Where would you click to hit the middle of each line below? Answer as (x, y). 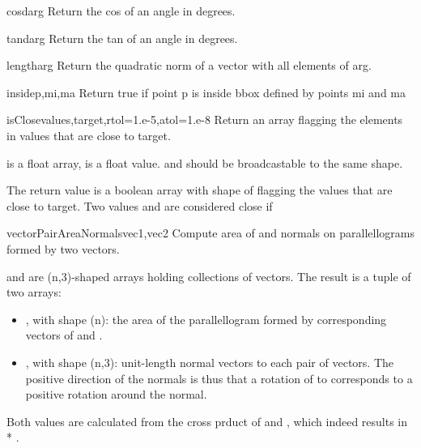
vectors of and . (64, 335)
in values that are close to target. (89, 135)
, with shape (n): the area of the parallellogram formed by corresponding (206, 319)
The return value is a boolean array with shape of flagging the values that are (200, 190)
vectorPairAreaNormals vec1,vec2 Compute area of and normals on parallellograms (210, 233)
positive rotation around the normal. (116, 394)
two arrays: (34, 292)
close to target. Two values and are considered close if (140, 205)
